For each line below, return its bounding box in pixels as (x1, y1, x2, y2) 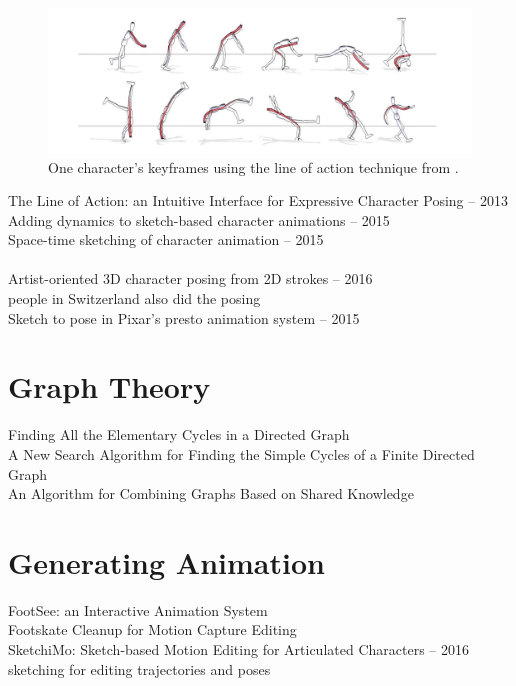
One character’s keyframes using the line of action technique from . (48, 156, 459, 177)
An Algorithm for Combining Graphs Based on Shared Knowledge (8, 483, 414, 504)
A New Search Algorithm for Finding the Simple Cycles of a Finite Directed (8, 443, 475, 464)
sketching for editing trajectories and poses (8, 658, 271, 679)
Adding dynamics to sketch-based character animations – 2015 (8, 209, 390, 230)
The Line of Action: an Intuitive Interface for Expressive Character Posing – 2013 (8, 190, 508, 211)
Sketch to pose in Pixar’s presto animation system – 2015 (8, 307, 360, 328)
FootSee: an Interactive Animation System (8, 599, 268, 620)
